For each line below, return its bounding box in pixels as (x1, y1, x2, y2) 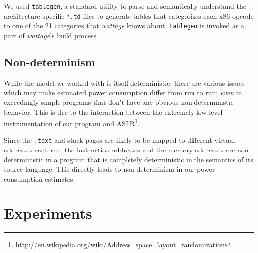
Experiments (4, 202, 92, 223)
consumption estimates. (4, 173, 75, 184)
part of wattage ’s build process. (4, 30, 98, 40)
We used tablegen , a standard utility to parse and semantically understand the (4, 1, 246, 11)
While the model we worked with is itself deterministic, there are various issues (4, 77, 245, 88)
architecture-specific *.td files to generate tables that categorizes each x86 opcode (4, 10, 254, 21)
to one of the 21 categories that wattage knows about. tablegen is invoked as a (4, 20, 245, 31)
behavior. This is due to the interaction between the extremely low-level (4, 106, 223, 117)
